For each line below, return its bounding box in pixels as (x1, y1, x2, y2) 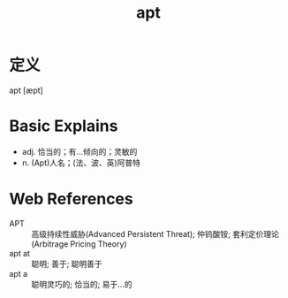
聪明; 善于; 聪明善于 (31, 258, 103, 269)
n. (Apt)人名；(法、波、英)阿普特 (21, 157, 141, 168)
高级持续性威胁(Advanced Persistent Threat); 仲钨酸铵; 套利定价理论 (31, 228, 280, 239)
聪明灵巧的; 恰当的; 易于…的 (31, 279, 133, 289)
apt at (9, 248, 31, 258)
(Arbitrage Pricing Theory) (31, 238, 127, 249)
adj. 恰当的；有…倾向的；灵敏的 (21, 146, 138, 157)
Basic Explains (9, 116, 118, 136)
